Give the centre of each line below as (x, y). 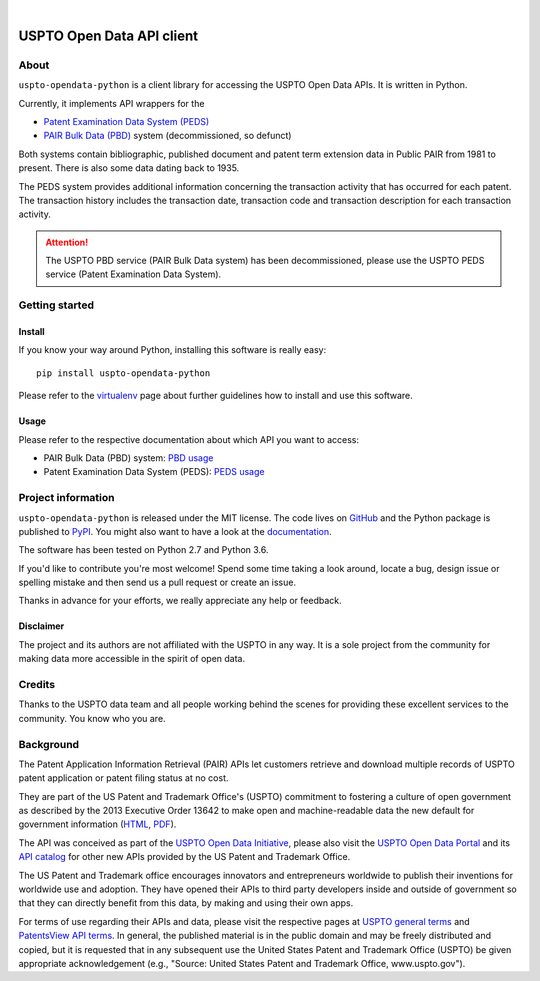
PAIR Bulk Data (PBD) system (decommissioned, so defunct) (167, 136)
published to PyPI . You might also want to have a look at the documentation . (175, 531)
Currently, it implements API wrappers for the (111, 103)
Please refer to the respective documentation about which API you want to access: (189, 439)
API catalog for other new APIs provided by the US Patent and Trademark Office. (184, 857)
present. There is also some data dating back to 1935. (129, 168)
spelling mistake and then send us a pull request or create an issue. (157, 582)
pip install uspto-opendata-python (123, 373)
